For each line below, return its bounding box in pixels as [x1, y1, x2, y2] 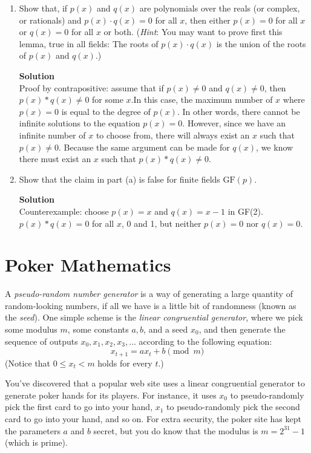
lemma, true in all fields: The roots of [19, 37, 159, 50]
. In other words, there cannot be [177, 105, 300, 117]
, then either [185, 13, 231, 26]
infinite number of [19, 128, 86, 141]
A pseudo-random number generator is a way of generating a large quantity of [5, 287, 293, 300]
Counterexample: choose [19, 204, 109, 217]
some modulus [5, 323, 57, 335]
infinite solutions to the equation [19, 117, 140, 129]
